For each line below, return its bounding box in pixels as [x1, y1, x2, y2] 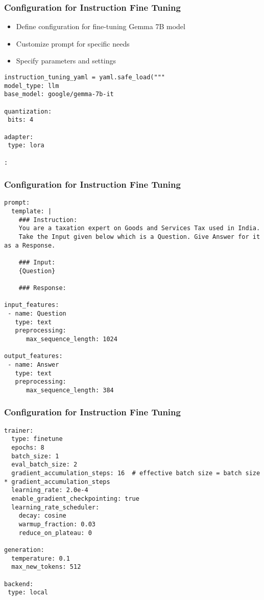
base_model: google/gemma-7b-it [4, 91, 114, 98]
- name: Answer [8, 361, 59, 368]
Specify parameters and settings [16, 55, 116, 66]
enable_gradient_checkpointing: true [11, 495, 139, 502]
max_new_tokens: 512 [11, 563, 81, 571]
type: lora [8, 142, 44, 149]
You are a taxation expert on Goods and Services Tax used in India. [18, 225, 260, 232]
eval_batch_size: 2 [11, 461, 78, 469]
